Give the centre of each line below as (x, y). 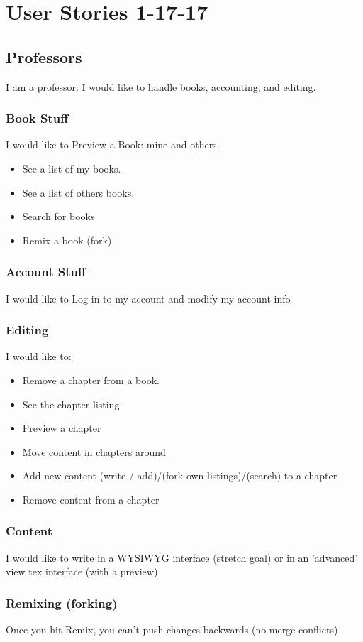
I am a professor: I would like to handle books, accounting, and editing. (161, 86)
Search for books (58, 216)
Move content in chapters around (94, 451)
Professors (44, 56)
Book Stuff (37, 118)
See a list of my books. (72, 168)
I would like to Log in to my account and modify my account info (148, 298)
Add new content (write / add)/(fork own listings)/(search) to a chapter (180, 475)
